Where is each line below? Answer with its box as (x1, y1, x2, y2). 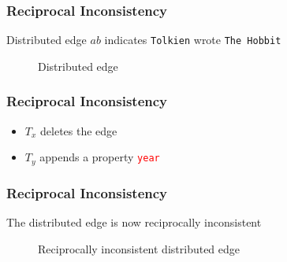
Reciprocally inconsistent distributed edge (38, 240, 240, 256)
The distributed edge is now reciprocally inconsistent (6, 213, 262, 230)
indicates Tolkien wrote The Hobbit (104, 31, 281, 48)
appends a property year (39, 149, 160, 165)
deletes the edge (40, 122, 117, 138)
